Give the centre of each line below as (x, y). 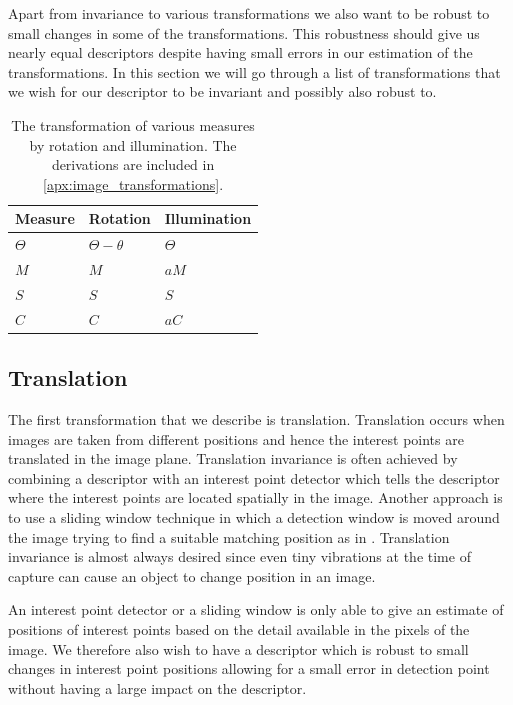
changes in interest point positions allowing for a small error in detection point (249, 668)
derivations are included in (133, 164)
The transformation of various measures (133, 124)
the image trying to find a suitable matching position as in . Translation (229, 536)
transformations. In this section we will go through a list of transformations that (254, 71)
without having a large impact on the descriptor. (157, 687)
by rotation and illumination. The (133, 144)
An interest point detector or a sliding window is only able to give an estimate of (256, 609)
